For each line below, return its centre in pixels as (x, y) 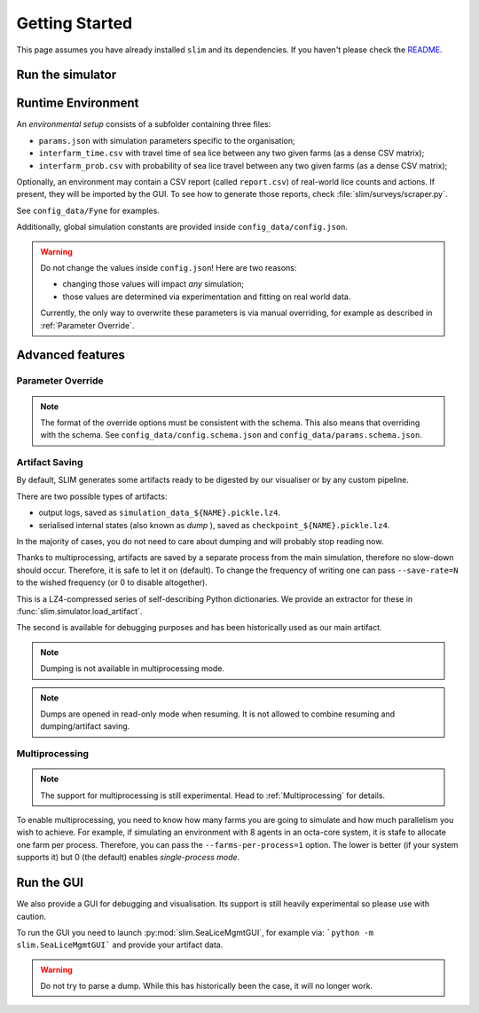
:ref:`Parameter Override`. (87, 325)
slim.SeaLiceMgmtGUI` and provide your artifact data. (120, 945)
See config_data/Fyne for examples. (88, 210)
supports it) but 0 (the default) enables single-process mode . (128, 858)
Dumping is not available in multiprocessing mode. (133, 669)
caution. (31, 916)
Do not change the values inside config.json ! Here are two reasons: (169, 267)
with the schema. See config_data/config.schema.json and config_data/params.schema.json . (232, 435)
